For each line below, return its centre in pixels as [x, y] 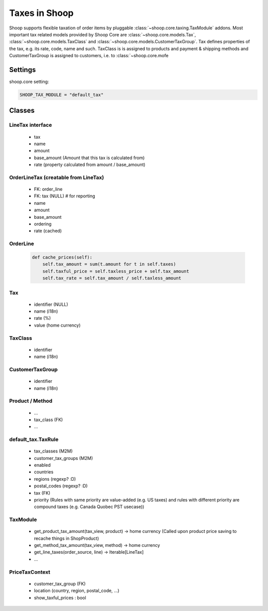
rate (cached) [48, 231]
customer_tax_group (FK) [60, 584]
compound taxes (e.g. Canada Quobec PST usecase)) [89, 507]
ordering [43, 224]
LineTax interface [31, 125]
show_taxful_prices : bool [60, 598]
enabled [42, 465]
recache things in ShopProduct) [67, 538]
